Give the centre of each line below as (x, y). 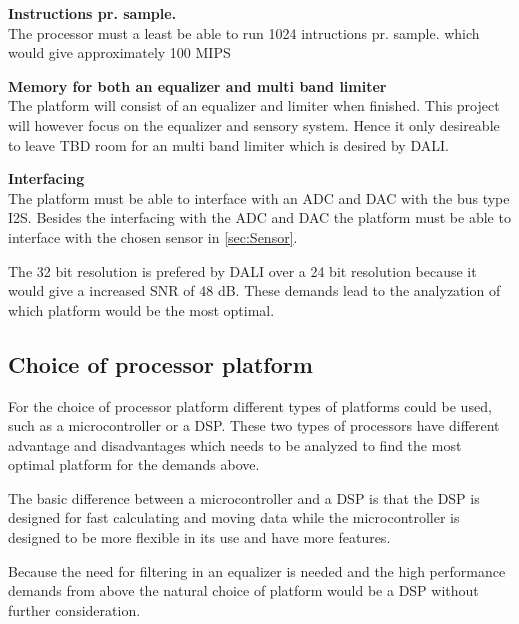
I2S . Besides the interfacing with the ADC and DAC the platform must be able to (259, 217)
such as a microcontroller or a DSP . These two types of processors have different (254, 425)
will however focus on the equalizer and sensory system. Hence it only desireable (254, 124)
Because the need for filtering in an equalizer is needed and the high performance (257, 570)
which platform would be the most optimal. (141, 309)
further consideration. (74, 609)
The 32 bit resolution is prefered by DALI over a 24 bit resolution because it (242, 270)
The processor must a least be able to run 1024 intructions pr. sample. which (244, 32)
